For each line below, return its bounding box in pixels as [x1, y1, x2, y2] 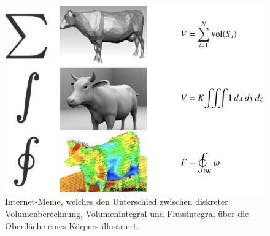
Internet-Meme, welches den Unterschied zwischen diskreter [5, 195, 228, 208]
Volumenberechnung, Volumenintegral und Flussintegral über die [5, 207, 249, 219]
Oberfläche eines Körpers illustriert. [5, 219, 139, 232]
